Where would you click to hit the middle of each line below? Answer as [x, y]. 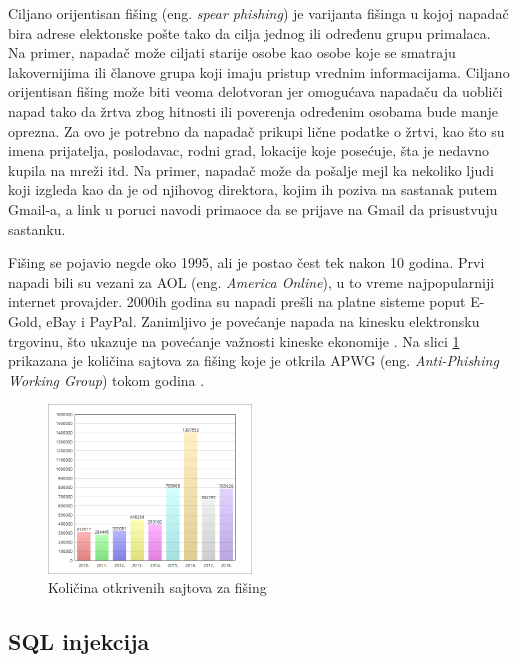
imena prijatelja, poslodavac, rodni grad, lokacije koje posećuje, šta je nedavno [249, 150]
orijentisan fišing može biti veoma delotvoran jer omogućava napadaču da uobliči [255, 91]
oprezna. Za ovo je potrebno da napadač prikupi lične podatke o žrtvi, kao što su [256, 130]
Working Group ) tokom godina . [106, 379]
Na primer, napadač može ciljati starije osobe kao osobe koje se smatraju [232, 52]
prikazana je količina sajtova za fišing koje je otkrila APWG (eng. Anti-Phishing [253, 360]
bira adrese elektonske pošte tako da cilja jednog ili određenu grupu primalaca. [249, 32]
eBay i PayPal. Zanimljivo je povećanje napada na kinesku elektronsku [263, 320]
